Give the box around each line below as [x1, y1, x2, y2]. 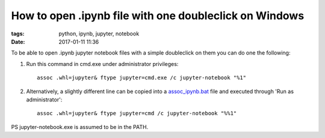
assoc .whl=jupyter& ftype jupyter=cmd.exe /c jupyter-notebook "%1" [37, 74, 247, 81]
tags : [11, 30, 25, 37]
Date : [11, 38, 25, 45]
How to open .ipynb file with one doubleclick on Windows [11, 9, 305, 22]
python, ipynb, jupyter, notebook [58, 30, 140, 37]
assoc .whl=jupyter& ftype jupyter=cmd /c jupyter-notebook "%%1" [37, 110, 237, 117]
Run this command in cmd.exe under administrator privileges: [26, 60, 179, 67]
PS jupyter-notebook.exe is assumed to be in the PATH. [11, 123, 149, 130]
